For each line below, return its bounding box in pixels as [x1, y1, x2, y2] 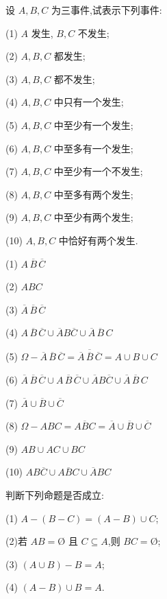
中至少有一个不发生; [53, 164, 143, 178]
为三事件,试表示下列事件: [51, 3, 162, 16]
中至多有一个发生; [53, 141, 133, 155]
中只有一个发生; [53, 95, 124, 109]
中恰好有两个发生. [58, 233, 138, 247]
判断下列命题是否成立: [5, 487, 104, 502]
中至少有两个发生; [53, 210, 133, 224]
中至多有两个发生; [53, 187, 133, 201]
